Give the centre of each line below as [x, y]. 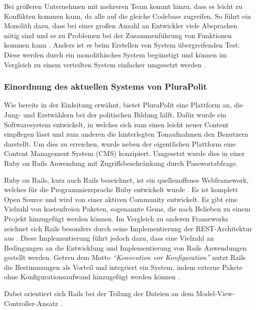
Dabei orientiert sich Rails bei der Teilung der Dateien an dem [99, 293]
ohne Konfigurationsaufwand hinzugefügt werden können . [92, 277]
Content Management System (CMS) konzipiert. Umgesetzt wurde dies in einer [125, 153]
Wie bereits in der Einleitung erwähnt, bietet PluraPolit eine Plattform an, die [124, 105]
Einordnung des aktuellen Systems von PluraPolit [105, 86]
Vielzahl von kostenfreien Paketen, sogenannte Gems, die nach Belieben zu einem [127, 209]
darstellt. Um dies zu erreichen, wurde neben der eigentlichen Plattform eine [120, 143]
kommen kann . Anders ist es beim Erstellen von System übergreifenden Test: [122, 45]
